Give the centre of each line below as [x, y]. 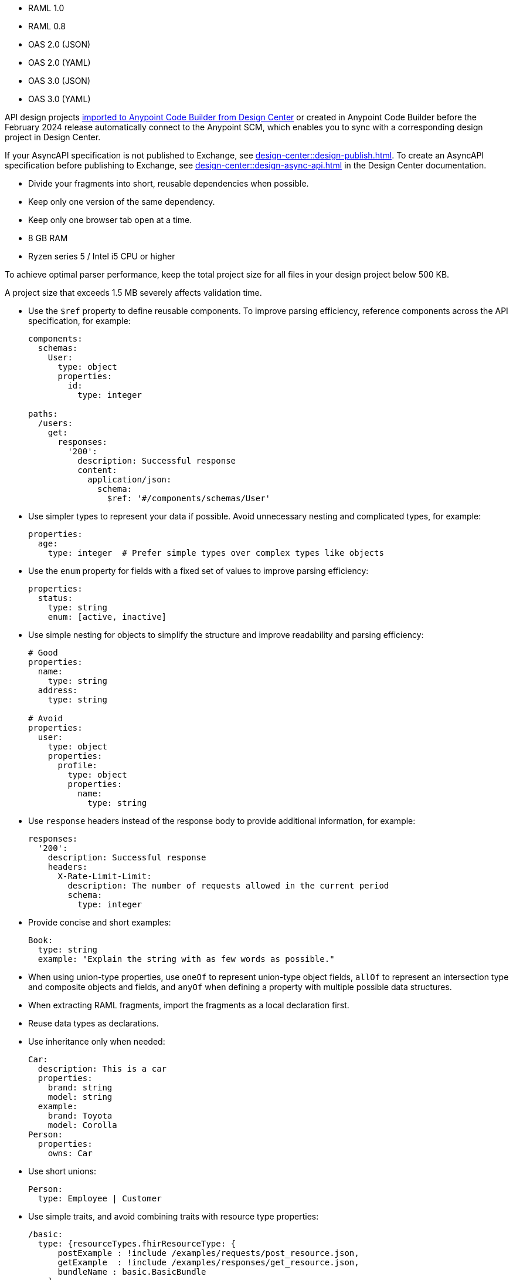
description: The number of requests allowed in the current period [228, 886]
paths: [43, 414]
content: [97, 470]
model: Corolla [82, 1125]
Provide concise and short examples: [100, 922]
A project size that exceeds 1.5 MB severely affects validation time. [133, 293]
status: [55, 598]
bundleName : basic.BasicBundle [132, 1272]
